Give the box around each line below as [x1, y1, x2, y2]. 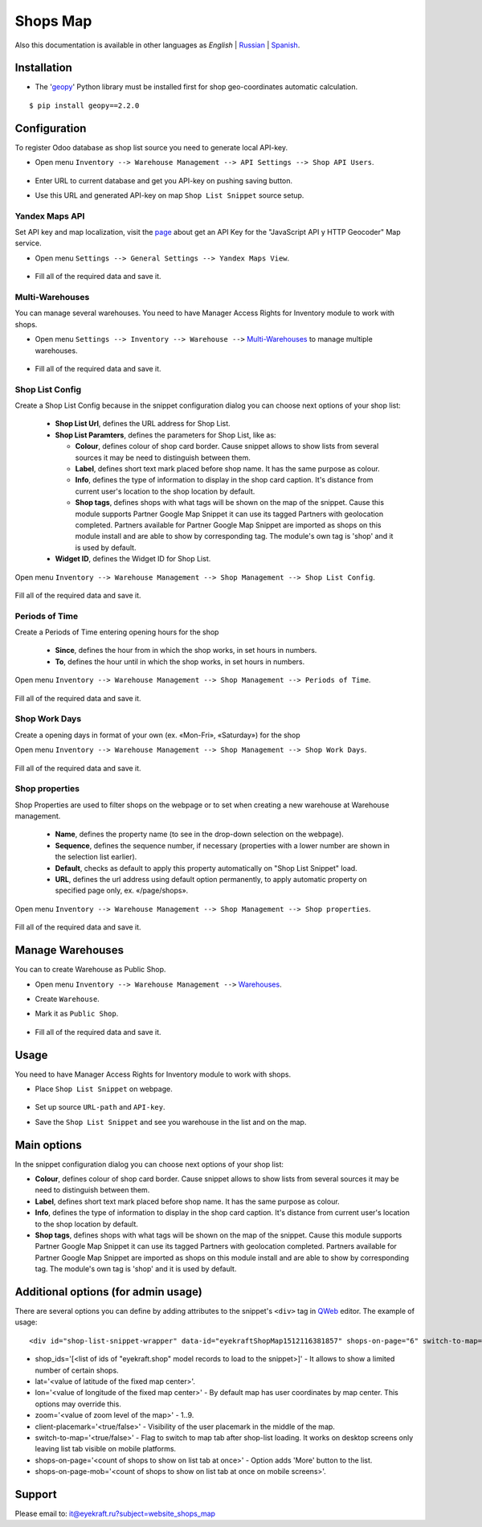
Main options [14, 1138, 82, 1151]
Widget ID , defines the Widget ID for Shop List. [55, 554, 211, 564]
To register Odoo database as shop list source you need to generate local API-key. [14, 142, 288, 152]
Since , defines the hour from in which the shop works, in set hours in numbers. [55, 646, 317, 655]
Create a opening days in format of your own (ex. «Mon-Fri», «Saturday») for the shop [14, 730, 300, 740]
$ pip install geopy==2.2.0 [29, 101, 140, 110]
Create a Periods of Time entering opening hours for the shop [14, 627, 219, 637]
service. [14, 238, 42, 248]
